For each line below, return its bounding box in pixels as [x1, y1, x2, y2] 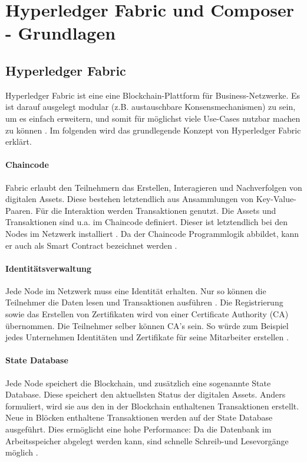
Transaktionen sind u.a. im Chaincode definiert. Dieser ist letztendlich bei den [5, 216, 288, 228]
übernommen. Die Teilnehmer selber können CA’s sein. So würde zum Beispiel [5, 319, 289, 331]
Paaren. [5, 204, 33, 216]
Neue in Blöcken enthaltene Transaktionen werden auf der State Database [5, 411, 273, 424]
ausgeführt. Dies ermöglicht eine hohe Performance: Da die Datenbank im [5, 423, 272, 435]
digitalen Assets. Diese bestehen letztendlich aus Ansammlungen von [5, 193, 254, 205]
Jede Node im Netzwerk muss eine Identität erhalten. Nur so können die [5, 284, 266, 297]
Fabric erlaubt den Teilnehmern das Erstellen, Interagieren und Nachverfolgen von [5, 181, 302, 193]
